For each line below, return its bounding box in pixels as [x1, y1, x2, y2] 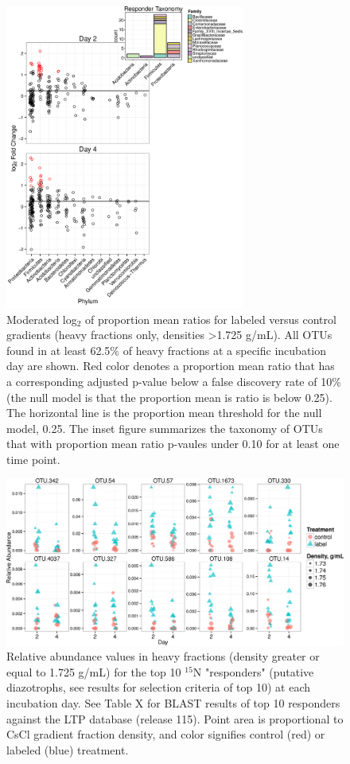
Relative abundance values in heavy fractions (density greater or [6, 648, 320, 665]
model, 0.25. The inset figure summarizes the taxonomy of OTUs [6, 419, 323, 436]
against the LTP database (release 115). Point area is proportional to [6, 710, 344, 727]
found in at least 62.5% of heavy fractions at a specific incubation [6, 341, 327, 358]
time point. [6, 450, 60, 467]
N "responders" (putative [192, 663, 314, 680]
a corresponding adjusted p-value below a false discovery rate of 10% [6, 372, 341, 389]
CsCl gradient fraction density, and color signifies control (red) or [6, 726, 325, 743]
